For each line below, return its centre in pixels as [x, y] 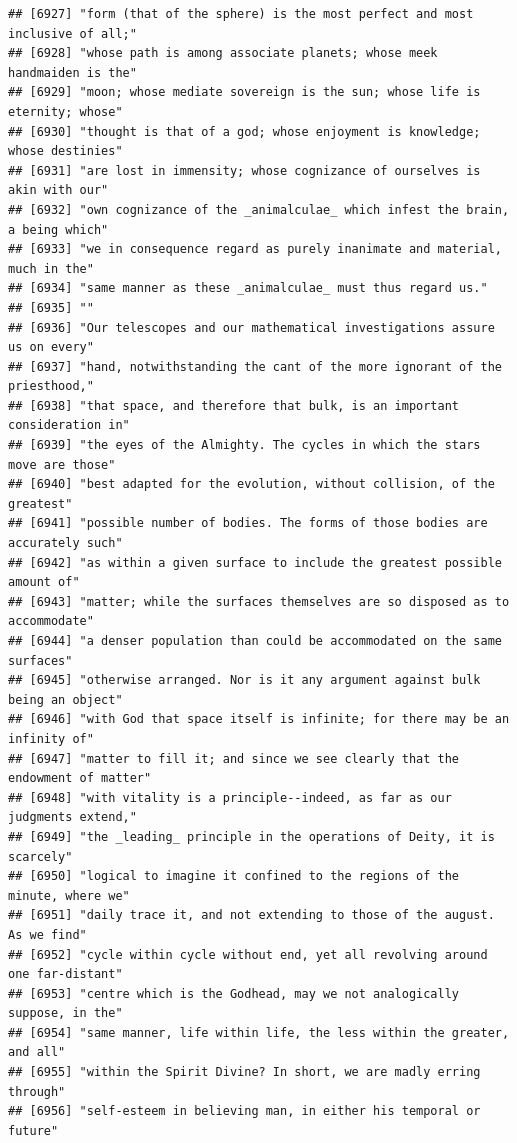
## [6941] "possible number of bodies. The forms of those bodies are [248, 523]
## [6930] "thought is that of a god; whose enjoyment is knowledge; [244, 131]
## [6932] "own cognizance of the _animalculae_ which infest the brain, [259, 209]
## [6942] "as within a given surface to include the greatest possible [255, 562]
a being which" [58, 229]
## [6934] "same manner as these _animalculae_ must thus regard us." [248, 288]
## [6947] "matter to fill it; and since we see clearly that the [234, 758]
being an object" [65, 699]
